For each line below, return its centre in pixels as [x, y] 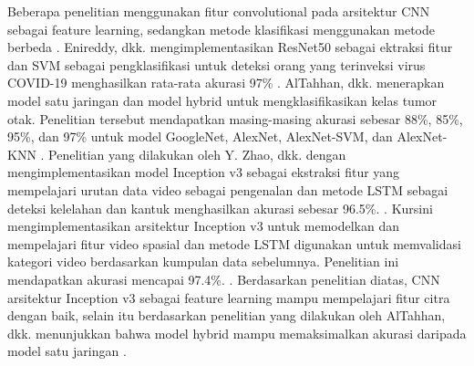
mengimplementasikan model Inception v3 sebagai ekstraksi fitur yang [204, 172]
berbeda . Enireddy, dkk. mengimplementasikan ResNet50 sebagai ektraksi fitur [230, 47]
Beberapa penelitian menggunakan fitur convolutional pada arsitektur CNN [219, 11]
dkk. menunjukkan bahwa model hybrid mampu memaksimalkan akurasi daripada [237, 333]
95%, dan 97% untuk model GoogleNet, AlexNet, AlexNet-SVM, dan [200, 136]
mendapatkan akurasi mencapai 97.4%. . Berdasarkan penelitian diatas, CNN [224, 279]
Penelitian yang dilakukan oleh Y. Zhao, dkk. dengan [197, 154]
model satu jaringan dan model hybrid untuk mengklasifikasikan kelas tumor [222, 100]
